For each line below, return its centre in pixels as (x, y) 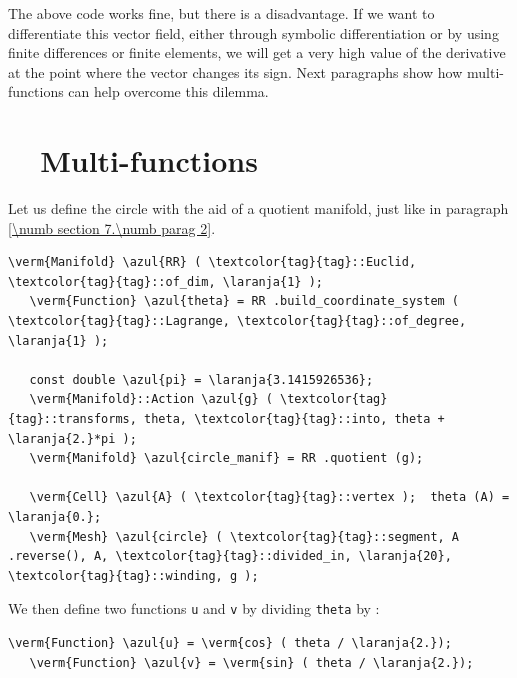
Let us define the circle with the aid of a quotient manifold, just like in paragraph (258, 208)
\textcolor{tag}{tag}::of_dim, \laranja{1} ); (165, 281)
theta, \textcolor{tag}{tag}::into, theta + (294, 419)
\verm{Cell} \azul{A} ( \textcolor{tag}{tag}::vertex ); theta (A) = (269, 497)
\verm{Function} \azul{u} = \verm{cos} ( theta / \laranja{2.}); (230, 643)
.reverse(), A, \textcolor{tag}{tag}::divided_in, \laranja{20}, (230, 556)
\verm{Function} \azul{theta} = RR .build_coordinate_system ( (244, 301)
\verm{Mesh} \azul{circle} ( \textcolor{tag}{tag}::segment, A (244, 536)
